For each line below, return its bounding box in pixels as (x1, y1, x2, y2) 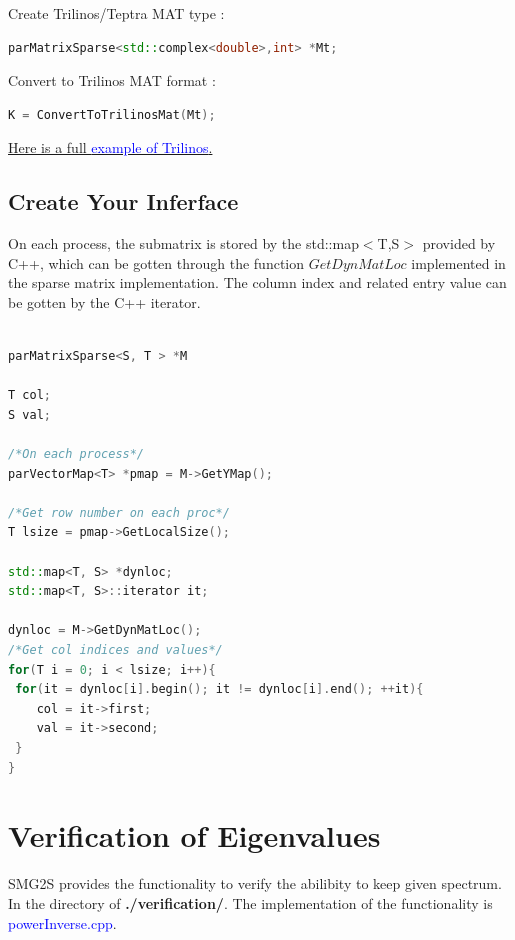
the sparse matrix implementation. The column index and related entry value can (8, 272, 507, 293)
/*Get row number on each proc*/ (8, 505, 230, 520)
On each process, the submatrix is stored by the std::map (8, 233, 359, 254)
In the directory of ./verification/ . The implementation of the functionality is (8, 892, 493, 913)
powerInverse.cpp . (8, 912, 117, 933)
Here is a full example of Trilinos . (8, 137, 213, 158)
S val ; (8, 407, 51, 422)
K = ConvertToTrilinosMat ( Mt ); (8, 107, 216, 122)
